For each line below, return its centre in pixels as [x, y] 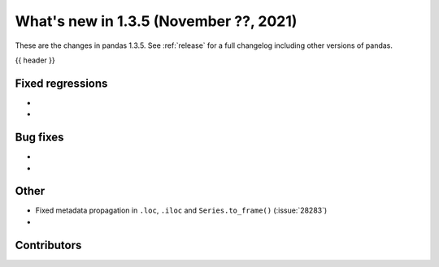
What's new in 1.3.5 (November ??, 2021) [156, 21]
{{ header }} [35, 60]
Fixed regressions [61, 83]
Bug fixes [39, 138]
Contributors [48, 245]
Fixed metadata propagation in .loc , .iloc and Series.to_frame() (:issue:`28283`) [181, 210]
